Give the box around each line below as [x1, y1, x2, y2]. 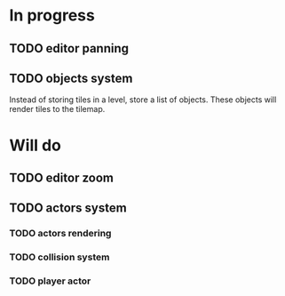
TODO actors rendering [9, 228, 112, 240]
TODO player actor [9, 275, 91, 287]
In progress [9, 5, 95, 26]
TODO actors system [9, 201, 127, 216]
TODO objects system [9, 70, 133, 85]
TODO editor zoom [9, 170, 114, 185]
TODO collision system [9, 251, 110, 263]
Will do [9, 135, 62, 156]
